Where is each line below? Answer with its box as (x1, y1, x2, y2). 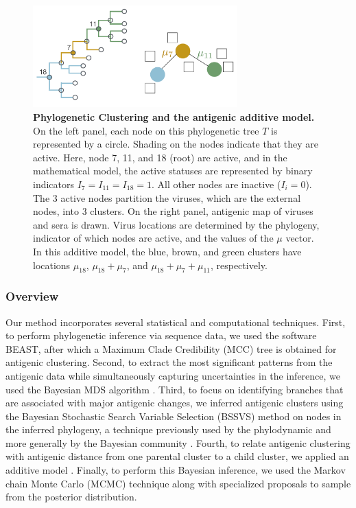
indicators (33, 176, 75, 191)
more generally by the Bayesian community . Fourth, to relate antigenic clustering (5, 435, 351, 450)
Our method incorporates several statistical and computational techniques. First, (5, 314, 346, 329)
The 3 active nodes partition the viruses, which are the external (33, 190, 301, 205)
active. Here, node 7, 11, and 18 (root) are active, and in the (33, 150, 287, 164)
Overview (5, 288, 59, 305)
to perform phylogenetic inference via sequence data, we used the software (5, 328, 317, 343)
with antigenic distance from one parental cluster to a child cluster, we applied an (5, 449, 349, 463)
